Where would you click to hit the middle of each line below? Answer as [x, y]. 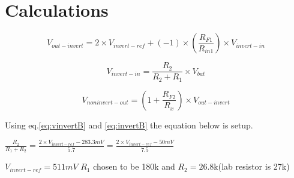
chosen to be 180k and [134, 166]
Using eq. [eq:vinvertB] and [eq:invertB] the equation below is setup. [129, 125]
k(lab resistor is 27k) [252, 166]
